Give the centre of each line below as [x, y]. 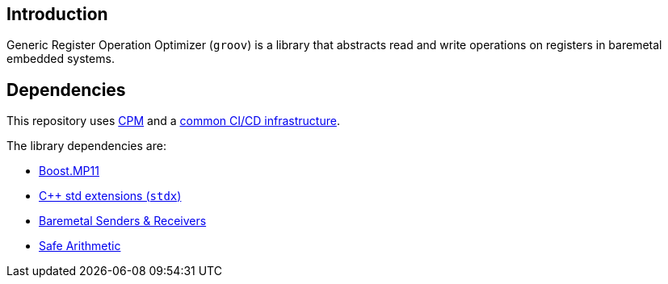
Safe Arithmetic [80, 246]
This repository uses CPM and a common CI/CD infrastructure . [173, 121]
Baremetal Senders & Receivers [123, 221]
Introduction [57, 14]
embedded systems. [61, 59]
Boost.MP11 [69, 171]
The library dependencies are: [86, 146]
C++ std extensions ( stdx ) [110, 196]
